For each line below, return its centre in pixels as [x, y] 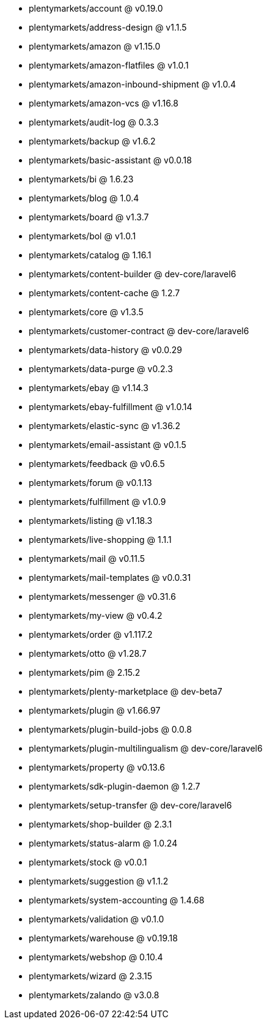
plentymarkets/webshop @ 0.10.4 [96, 957]
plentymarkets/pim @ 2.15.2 [85, 672]
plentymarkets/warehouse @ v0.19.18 [103, 938]
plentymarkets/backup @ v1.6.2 [92, 141]
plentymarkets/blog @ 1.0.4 [84, 198]
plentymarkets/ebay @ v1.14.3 [89, 388]
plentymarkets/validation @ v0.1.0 [97, 919]
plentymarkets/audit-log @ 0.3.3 [94, 122]
